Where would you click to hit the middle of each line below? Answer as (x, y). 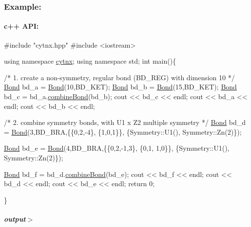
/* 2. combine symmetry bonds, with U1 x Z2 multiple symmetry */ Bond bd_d (125, 122)
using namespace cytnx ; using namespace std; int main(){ (90, 61)
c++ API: (21, 26)
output (15, 218)
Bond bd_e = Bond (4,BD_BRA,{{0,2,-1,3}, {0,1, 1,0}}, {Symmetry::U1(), (117, 148)
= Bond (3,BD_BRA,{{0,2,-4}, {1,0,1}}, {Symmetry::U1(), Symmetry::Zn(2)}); (123, 131)
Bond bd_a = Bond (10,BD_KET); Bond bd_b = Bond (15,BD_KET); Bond (120, 87)
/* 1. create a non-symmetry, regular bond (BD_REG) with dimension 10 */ (119, 77)
